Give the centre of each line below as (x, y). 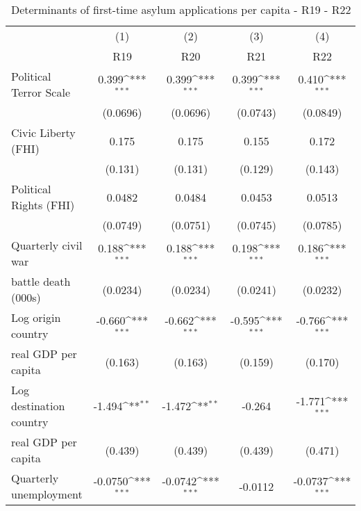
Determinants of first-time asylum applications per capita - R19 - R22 (181, 9)
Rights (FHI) (43, 205)
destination (38, 406)
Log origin (36, 317)
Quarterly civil (47, 245)
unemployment (47, 494)
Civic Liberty (43, 132)
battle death (41, 281)
